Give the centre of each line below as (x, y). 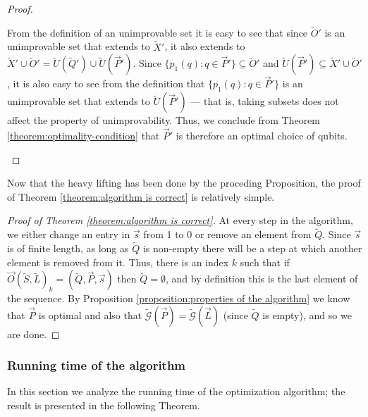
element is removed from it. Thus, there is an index (118, 262)
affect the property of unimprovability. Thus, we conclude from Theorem (164, 120)
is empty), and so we (307, 315)
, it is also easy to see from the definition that (106, 83)
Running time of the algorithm (97, 365)
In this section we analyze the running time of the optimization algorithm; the (176, 391)
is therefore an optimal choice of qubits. (262, 136)
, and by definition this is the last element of (262, 279)
